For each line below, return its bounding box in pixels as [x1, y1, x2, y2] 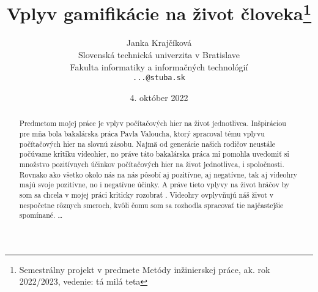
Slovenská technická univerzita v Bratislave [78, 48, 240, 61]
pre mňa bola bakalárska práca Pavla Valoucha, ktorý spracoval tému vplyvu [19, 128, 265, 138]
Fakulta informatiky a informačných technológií [70, 60, 248, 73]
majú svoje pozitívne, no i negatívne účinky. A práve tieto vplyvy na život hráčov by [19, 179, 290, 190]
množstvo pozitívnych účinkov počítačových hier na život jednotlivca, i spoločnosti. [19, 159, 284, 169]
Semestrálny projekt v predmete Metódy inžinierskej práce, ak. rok [19, 263, 270, 275]
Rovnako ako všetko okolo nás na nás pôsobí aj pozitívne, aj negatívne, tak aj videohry [19, 169, 298, 179]
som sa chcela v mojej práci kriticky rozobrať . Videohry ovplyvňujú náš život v [19, 189, 274, 200]
